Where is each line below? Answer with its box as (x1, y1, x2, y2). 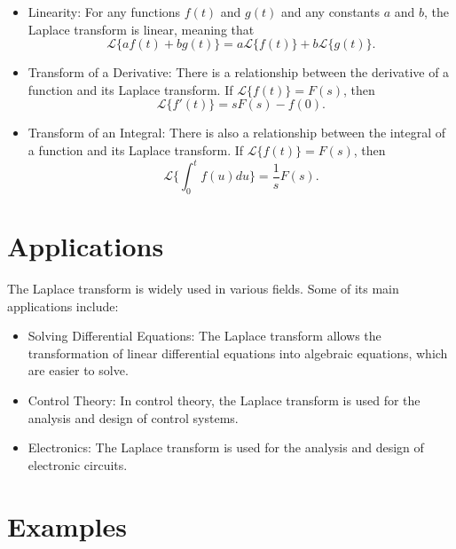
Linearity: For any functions (28, 3, 181, 20)
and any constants (280, 3, 380, 20)
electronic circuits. (28, 455, 128, 474)
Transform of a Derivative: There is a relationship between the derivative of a (28, 63, 450, 82)
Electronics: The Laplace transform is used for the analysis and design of (28, 438, 424, 457)
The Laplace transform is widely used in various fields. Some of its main (7, 278, 399, 297)
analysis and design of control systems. (28, 408, 239, 427)
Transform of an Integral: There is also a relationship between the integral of (28, 123, 446, 142)
